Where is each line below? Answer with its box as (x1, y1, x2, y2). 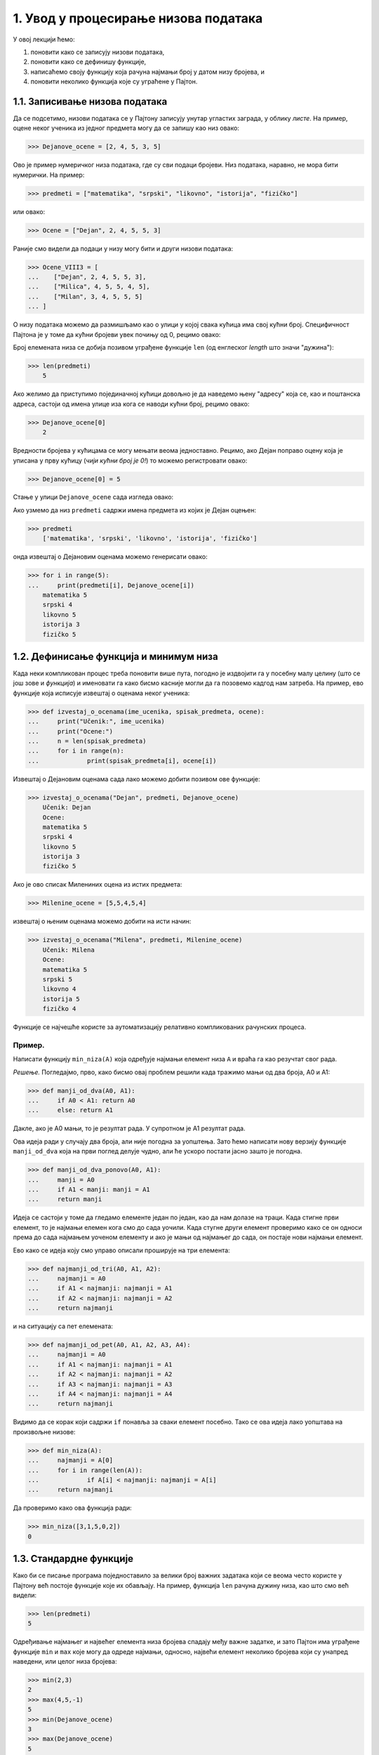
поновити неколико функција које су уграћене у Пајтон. (30, 77, 198, 86)
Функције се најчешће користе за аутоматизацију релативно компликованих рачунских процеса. (13, 1023, 307, 1031)
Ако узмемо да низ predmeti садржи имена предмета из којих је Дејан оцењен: (13, 505, 256, 514)
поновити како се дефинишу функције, (30, 58, 147, 66)
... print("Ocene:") (27, 727, 114, 735)
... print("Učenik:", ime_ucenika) (27, 717, 165, 726)
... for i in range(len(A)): (27, 1466, 143, 1474)
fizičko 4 (42, 1005, 77, 1013)
